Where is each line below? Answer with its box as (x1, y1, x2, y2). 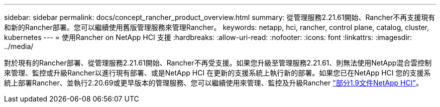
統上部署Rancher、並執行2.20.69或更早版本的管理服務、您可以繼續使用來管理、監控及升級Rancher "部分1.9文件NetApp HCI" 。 (4, 78, 423, 87)
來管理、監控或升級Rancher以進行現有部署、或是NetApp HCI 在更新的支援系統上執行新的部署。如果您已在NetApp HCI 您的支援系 (4, 68, 431, 77)
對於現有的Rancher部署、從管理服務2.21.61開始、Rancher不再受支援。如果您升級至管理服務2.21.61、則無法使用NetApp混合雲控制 (4, 58, 432, 67)
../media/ (4, 42, 34, 50)
